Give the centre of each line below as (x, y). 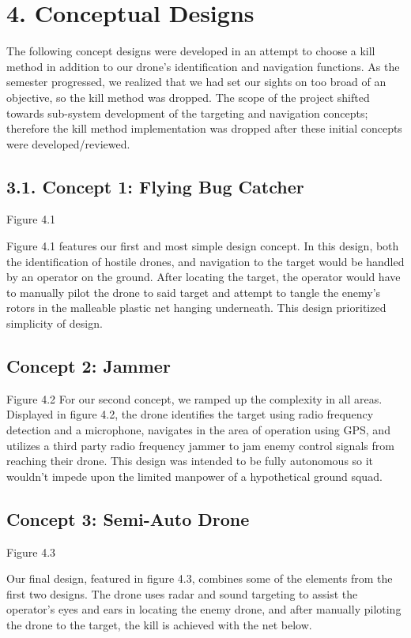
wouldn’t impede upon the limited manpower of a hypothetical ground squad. (194, 476)
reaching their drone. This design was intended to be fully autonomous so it (190, 461)
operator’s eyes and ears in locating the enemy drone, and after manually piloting (204, 609)
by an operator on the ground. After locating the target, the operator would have (204, 277)
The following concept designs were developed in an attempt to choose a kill (191, 51)
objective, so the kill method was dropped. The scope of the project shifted (188, 97)
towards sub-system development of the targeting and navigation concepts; (187, 113)
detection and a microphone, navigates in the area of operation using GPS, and (198, 430)
